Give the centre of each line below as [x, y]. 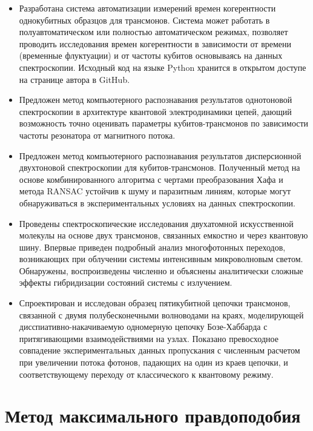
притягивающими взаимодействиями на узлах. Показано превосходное [149, 338]
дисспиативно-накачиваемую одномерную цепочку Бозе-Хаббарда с [143, 327]
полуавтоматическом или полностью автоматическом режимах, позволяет [153, 32]
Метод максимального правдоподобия [153, 416]
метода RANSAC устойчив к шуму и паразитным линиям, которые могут [155, 191]
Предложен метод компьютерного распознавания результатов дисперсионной [160, 155]
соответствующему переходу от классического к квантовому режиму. [146, 374]
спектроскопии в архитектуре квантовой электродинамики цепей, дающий [155, 111]
